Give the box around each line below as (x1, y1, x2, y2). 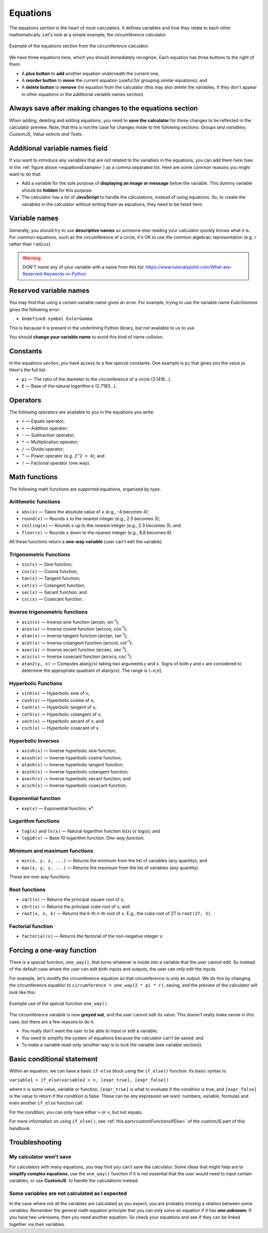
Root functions (9, 886, 46, 893)
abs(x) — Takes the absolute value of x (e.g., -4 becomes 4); (21, 508, 149, 514)
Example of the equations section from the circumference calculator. (9, 43, 150, 49)
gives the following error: (9, 306, 61, 313)
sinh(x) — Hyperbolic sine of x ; (21, 690, 90, 696)
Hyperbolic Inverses (9, 738, 60, 744)
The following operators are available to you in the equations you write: (9, 409, 155, 415)
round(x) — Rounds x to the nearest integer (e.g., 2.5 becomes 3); (21, 516, 161, 522)
